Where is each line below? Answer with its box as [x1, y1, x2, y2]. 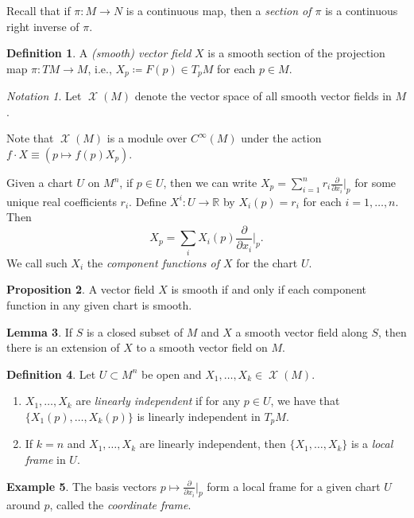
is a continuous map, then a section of [126, 2, 311, 18]
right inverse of [6, 18, 79, 34]
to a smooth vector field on [136, 339, 268, 356]
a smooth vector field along [235, 323, 368, 340]
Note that [6, 130, 54, 146]
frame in [25, 451, 66, 467]
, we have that [270, 392, 340, 409]
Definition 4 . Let [6, 365, 96, 382]
